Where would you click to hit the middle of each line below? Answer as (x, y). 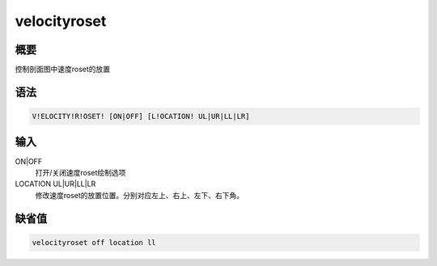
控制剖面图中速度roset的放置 (63, 70)
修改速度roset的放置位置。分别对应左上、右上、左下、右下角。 (140, 195)
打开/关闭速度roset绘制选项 (81, 172)
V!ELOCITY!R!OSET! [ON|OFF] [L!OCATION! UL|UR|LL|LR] (141, 116)
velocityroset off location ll (94, 242)
